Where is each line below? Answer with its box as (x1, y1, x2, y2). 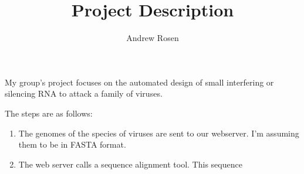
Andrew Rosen (126, 32, 179, 44)
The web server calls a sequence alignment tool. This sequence (18, 158, 242, 170)
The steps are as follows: (5, 107, 93, 119)
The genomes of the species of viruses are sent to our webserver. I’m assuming (18, 127, 299, 139)
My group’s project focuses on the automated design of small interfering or (5, 76, 274, 88)
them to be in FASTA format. (18, 138, 126, 151)
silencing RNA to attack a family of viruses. (5, 87, 163, 100)
